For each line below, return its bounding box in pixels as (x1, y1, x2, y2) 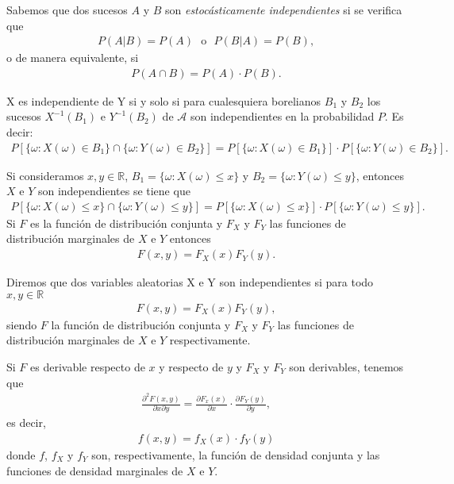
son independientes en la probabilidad (190, 108, 375, 125)
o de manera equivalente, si (6, 49, 139, 66)
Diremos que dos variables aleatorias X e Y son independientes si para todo (6, 274, 374, 290)
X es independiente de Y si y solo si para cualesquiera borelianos (6, 92, 321, 109)
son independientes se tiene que (37, 182, 190, 199)
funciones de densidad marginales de (6, 462, 183, 478)
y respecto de (159, 358, 224, 375)
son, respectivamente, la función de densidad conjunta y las (91, 447, 380, 463)
